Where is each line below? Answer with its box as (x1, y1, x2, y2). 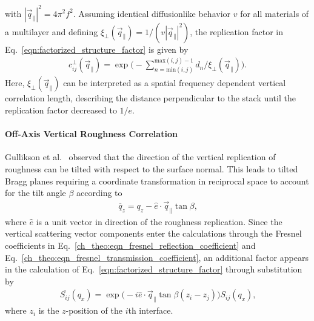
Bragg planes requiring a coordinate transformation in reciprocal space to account (5, 174, 309, 187)
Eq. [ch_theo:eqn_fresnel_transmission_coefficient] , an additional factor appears (5, 251, 309, 263)
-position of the (65, 304, 122, 317)
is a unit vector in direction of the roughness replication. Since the (36, 215, 282, 228)
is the (38, 304, 59, 317)
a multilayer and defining (5, 25, 98, 38)
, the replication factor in (190, 25, 284, 38)
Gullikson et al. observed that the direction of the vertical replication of (5, 150, 276, 163)
